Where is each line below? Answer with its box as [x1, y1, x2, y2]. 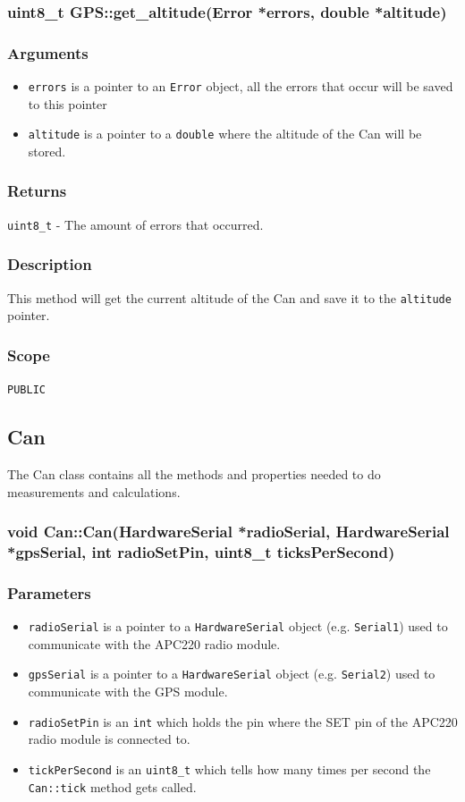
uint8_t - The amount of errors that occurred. [7, 215, 264, 233]
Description [7, 253, 92, 275]
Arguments [7, 41, 89, 63]
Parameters [7, 581, 91, 604]
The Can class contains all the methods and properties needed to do [7, 464, 381, 483]
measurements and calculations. [7, 482, 181, 501]
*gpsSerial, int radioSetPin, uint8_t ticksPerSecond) [7, 541, 395, 563]
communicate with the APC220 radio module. [28, 634, 281, 653]
